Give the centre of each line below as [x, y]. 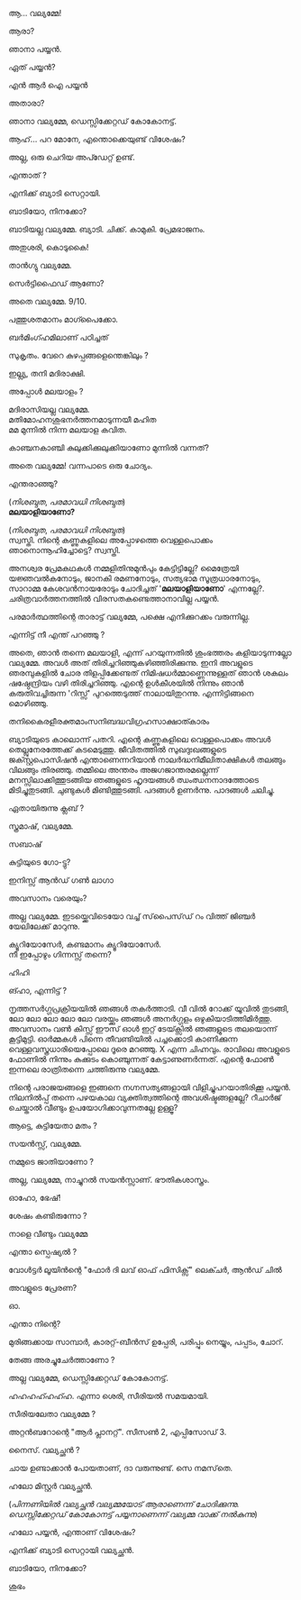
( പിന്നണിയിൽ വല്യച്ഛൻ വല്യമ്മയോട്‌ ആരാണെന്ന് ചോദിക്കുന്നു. [124, 1504]
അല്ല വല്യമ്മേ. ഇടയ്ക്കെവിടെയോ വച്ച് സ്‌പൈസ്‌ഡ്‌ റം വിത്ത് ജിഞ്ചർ [132, 916]
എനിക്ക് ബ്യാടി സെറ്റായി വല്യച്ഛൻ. [71, 1550]
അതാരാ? [27, 103]
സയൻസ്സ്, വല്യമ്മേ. [45, 1144]
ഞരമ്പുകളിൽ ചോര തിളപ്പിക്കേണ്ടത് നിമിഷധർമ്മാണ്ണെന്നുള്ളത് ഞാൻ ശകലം [149, 673]
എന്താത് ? [27, 175]
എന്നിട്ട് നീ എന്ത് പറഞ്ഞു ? [57, 635]
